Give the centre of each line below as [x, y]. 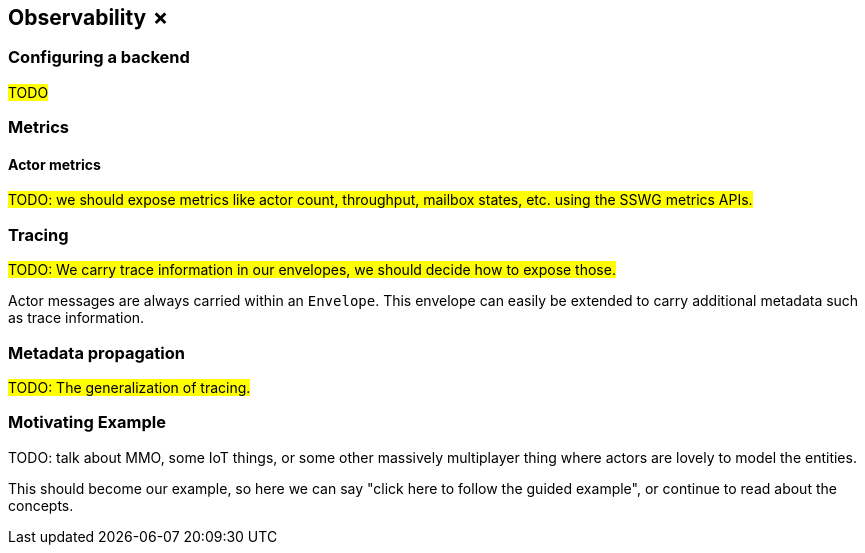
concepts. [41, 505]
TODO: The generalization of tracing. [129, 387]
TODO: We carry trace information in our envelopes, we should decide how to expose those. [312, 270]
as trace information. [76, 318]
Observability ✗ [89, 17]
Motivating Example [87, 422]
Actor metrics [54, 164]
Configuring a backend [99, 57]
